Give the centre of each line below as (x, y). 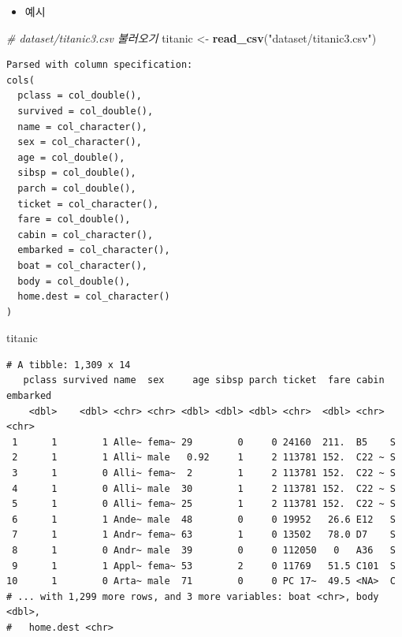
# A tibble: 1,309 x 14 (69, 365)
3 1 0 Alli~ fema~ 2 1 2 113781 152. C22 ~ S (204, 473)
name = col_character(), (82, 127)
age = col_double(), (71, 157)
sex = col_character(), (80, 142)
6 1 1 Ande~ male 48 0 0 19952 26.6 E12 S (204, 519)
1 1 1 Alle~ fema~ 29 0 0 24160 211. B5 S (204, 442)
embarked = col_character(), (94, 250)
